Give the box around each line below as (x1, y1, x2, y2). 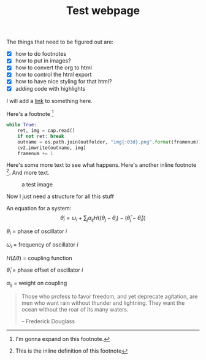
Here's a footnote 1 (6, 109, 54, 117)
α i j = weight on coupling (6, 280, 67, 288)
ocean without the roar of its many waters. (21, 306, 129, 313)
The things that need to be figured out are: (6, 38, 114, 46)
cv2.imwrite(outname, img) (17, 145, 86, 151)
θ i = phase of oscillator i (6, 228, 67, 236)
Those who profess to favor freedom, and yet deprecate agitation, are (21, 293, 198, 301)
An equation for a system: (6, 205, 72, 212)
